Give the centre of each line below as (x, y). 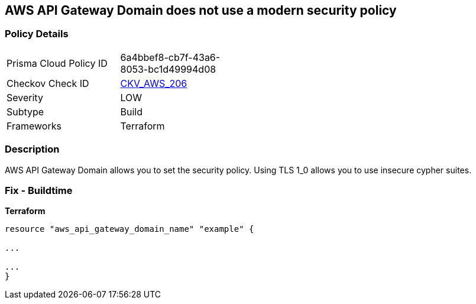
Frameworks (34, 126)
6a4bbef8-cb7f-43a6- (170, 57)
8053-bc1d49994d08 (168, 69)
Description (32, 149)
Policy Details (37, 34)
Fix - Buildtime (39, 190)
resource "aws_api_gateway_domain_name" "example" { (129, 229)
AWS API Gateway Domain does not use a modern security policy (201, 10)
